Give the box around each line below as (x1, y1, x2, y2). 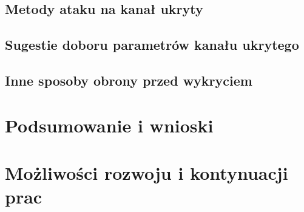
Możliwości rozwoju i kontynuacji (5, 160, 288, 185)
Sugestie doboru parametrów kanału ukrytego (5, 35, 299, 54)
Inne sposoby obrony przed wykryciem (5, 70, 252, 89)
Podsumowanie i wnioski (5, 112, 214, 137)
